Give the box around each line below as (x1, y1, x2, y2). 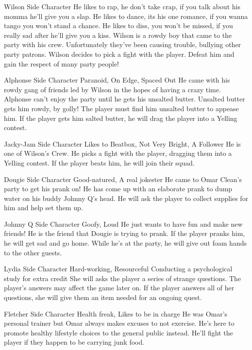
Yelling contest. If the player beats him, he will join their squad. (4, 157, 195, 167)
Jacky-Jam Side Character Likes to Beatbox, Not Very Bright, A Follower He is (4, 138, 241, 149)
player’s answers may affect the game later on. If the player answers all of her (4, 283, 235, 293)
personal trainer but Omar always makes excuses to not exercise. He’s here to (4, 318, 235, 328)
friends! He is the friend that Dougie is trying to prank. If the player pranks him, (4, 228, 245, 238)
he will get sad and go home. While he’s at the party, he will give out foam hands (4, 238, 247, 248)
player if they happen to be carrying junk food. (4, 337, 145, 347)
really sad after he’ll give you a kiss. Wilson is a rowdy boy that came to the (4, 30, 232, 40)
